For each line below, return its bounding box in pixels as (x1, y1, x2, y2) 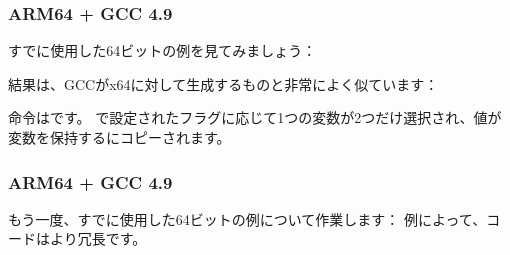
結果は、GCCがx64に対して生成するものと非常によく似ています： (8, 73, 439, 94)
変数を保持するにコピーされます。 (8, 127, 231, 147)
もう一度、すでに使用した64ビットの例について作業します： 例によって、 (8, 208, 487, 229)
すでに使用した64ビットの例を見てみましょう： (8, 40, 317, 61)
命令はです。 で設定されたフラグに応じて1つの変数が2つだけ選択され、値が (8, 107, 502, 128)
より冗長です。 (49, 228, 147, 249)
